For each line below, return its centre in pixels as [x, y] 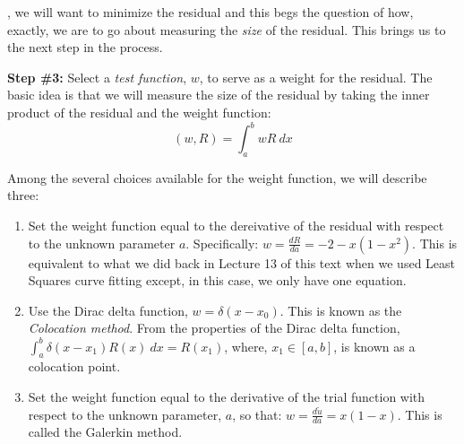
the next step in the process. [85, 47]
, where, [246, 346]
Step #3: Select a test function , [97, 77]
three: [23, 195]
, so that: [257, 414]
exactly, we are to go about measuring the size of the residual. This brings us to [227, 29]
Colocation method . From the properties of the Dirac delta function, [214, 328]
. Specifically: [222, 243]
